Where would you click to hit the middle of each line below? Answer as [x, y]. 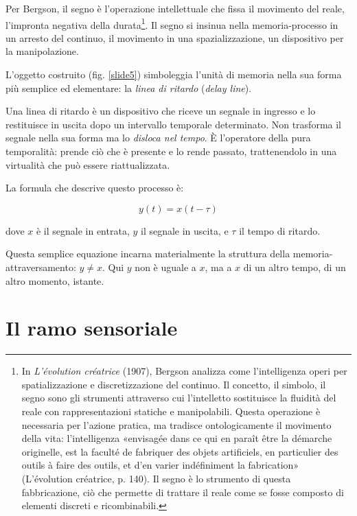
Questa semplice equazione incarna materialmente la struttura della [148, 254]
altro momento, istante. [55, 280]
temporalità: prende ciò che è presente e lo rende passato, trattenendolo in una [171, 151]
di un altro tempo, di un [295, 267]
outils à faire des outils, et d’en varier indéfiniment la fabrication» [160, 465]
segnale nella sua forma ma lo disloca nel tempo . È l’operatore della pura [158, 138]
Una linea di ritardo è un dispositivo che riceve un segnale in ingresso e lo [161, 111]
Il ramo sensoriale [92, 328]
